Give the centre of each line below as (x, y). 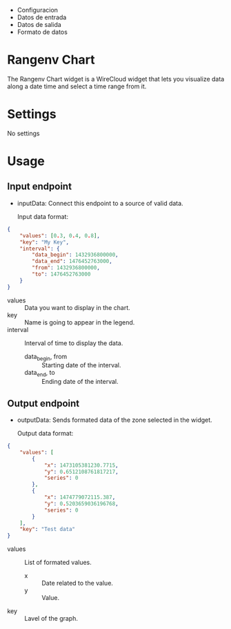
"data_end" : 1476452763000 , (72, 262)
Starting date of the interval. (82, 365)
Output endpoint (43, 403)
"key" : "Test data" (48, 530)
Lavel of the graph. (51, 619)
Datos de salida (39, 25)
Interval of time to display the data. (74, 343)
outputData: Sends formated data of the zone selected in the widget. (114, 420)
